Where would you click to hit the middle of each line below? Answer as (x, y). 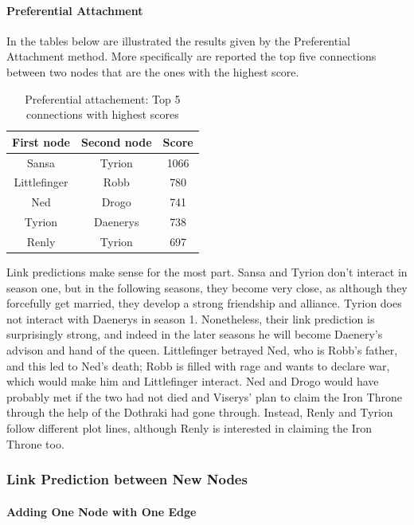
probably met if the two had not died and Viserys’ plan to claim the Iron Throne (204, 396)
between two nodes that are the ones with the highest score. (153, 71)
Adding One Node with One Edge (102, 511)
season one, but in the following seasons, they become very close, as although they (207, 287)
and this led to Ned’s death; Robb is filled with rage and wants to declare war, (198, 365)
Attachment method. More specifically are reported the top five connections (191, 56)
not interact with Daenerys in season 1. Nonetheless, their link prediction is (191, 318)
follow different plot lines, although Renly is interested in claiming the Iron (189, 428)
